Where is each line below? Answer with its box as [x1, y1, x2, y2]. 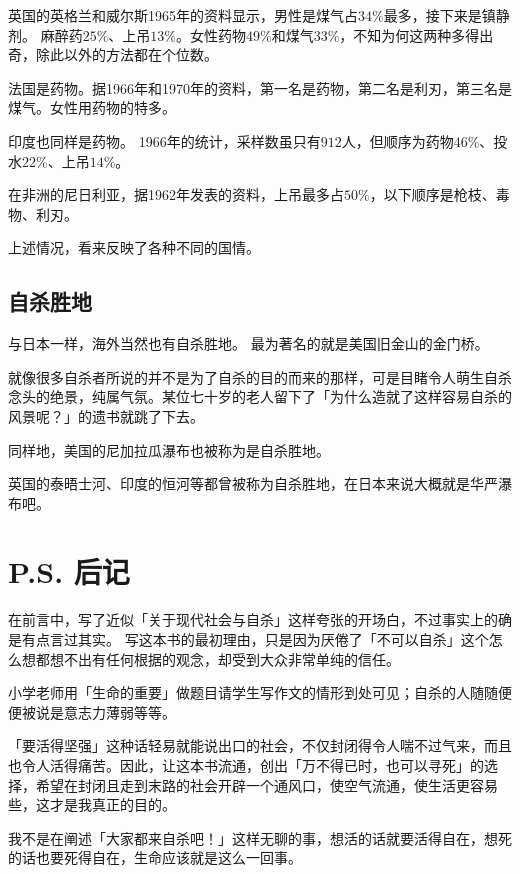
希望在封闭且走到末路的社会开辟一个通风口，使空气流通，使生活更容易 [35, 774, 498, 795]
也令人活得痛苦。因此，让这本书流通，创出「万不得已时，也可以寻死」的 [8, 754, 484, 775]
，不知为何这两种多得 [339, 24, 480, 45]
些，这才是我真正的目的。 [8, 794, 176, 815]
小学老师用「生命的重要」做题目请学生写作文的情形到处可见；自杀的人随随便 [8, 682, 512, 703]
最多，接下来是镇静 [383, 5, 510, 25]
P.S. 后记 [8, 551, 130, 592]
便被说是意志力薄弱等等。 [8, 701, 176, 722]
